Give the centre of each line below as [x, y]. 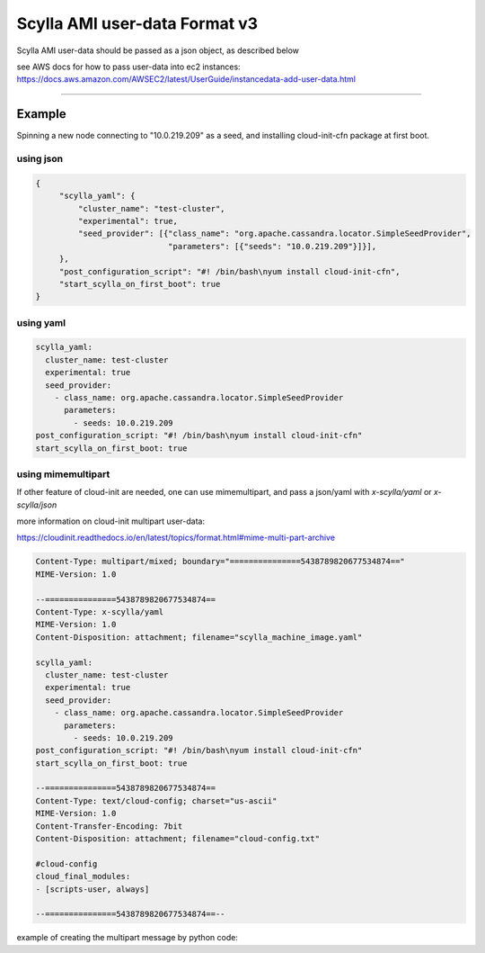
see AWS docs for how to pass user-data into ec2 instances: [129, 67]
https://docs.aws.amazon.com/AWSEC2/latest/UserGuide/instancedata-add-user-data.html [186, 79]
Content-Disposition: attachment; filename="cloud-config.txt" [178, 839]
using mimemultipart [63, 474]
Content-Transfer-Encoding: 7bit [109, 826]
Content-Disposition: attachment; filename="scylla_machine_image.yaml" [199, 637]
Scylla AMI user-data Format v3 [137, 23]
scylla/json [37, 505]
